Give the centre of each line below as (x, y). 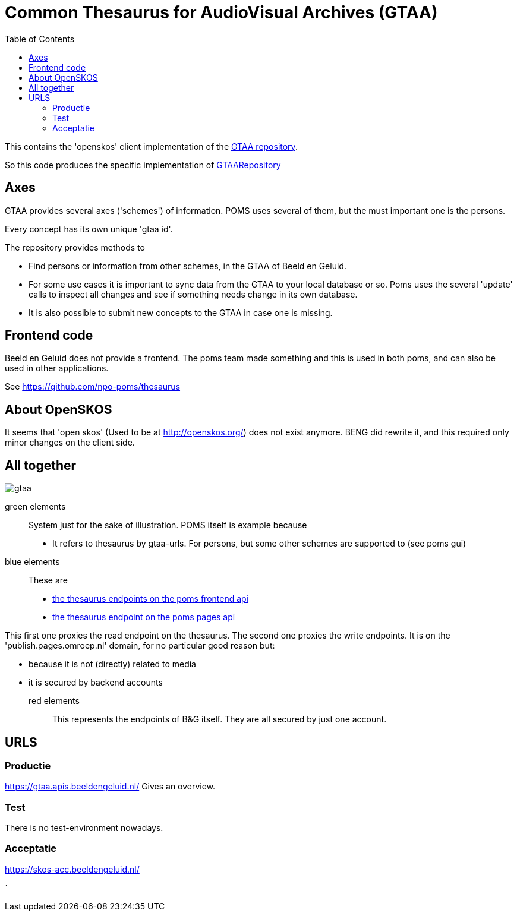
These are (48, 580)
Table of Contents (40, 39)
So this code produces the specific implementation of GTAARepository (143, 165)
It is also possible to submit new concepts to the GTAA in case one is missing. (181, 312)
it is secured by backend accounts (96, 683)
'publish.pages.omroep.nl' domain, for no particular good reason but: (140, 646)
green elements (35, 507)
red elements (54, 701)
